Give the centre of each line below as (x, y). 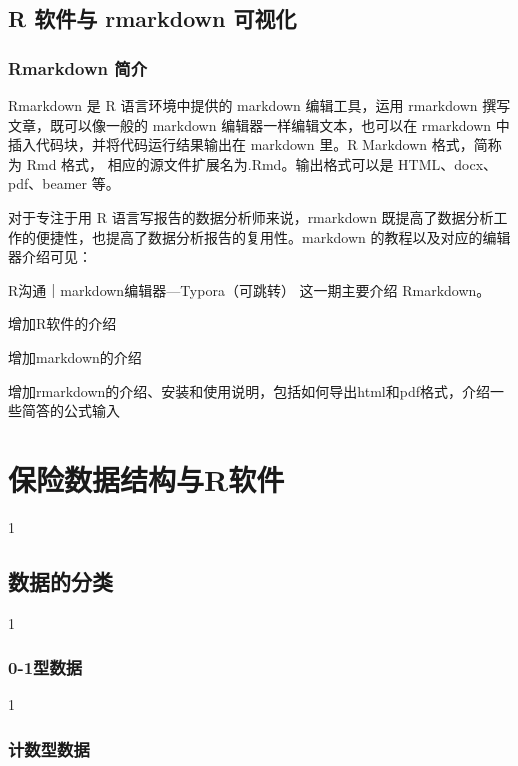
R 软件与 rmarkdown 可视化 (152, 18)
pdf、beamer (48, 183)
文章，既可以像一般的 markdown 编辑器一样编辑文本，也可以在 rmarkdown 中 (259, 124)
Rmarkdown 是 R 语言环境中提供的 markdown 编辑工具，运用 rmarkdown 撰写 (259, 105)
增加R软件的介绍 (62, 323)
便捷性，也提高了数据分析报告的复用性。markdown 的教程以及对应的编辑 (273, 236)
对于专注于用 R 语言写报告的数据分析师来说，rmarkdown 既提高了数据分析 (251, 216)
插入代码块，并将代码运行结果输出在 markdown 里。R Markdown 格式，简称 (255, 144)
